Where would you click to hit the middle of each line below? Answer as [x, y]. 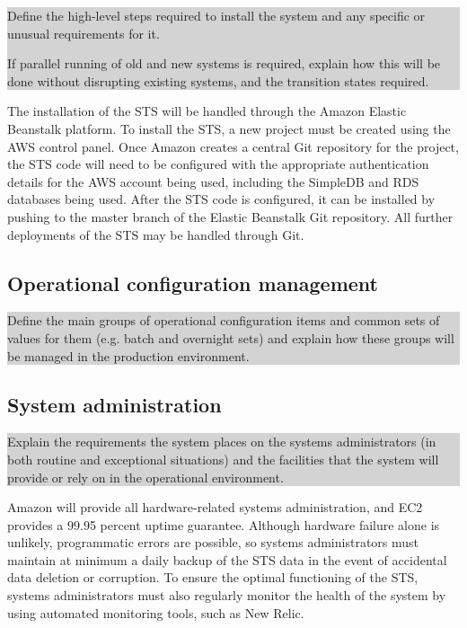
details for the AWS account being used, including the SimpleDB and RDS [213, 181]
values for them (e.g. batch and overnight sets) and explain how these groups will [231, 337]
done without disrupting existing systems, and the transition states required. [218, 80]
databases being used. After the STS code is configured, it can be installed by [221, 199]
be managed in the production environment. [128, 355]
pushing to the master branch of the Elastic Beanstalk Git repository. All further [230, 216]
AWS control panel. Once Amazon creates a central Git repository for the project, [233, 146]
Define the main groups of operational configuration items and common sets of [224, 320]
